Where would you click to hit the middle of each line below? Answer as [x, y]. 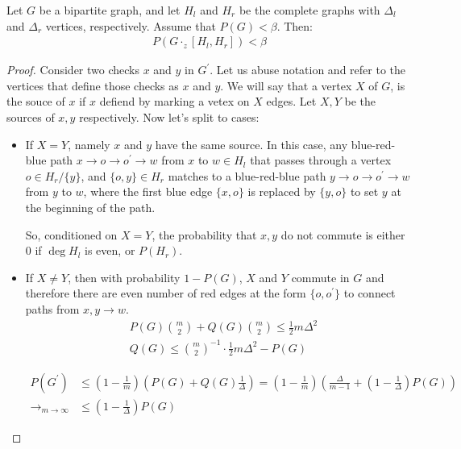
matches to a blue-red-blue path [247, 175]
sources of [31, 117]
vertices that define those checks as [93, 85]
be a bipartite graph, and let [110, 10]
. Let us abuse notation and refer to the [307, 70]
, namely [89, 144]
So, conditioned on [71, 234]
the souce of [36, 101]
